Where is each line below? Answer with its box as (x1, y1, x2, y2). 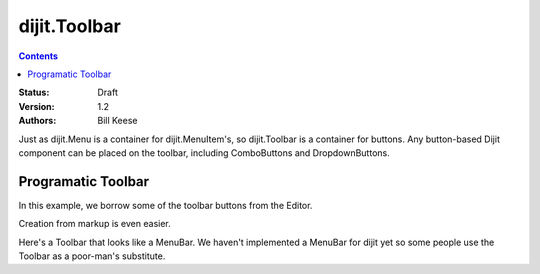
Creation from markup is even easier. (18, 218, 172, 230)
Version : (18, 100, 55, 112)
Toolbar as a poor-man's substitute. (18, 250, 166, 262)
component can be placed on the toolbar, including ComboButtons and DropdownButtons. (18, 146, 390, 159)
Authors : (18, 115, 57, 127)
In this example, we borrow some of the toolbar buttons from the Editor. (18, 199, 313, 211)
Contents (18, 50, 59, 62)
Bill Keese (97, 115, 138, 127)
